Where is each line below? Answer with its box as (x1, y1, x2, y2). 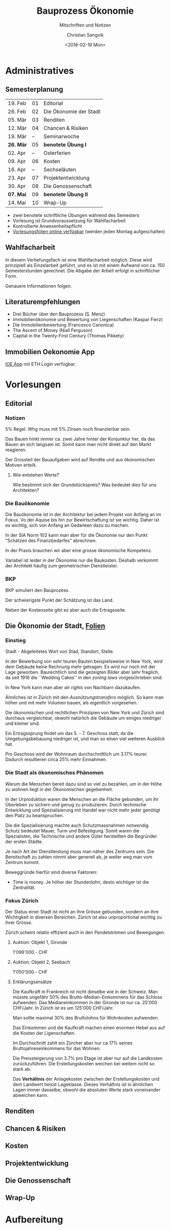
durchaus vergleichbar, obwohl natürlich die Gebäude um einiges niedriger (5, 715, 161, 721)
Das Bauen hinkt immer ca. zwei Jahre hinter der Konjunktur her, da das (5, 436, 155, 442)
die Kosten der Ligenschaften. (12, 1030, 76, 1036)
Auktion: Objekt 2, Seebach (12, 959, 70, 965)
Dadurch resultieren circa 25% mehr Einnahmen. (5, 756, 108, 763)
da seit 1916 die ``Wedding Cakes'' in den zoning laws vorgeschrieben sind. (5, 674, 163, 681)
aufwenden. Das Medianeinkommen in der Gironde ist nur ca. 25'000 (12, 999, 157, 1005)
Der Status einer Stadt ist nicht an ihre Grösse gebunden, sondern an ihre (5, 908, 159, 914)
